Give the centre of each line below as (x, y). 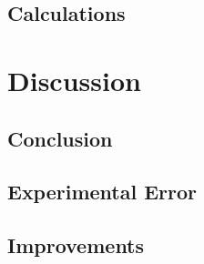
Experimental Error (102, 192)
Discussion (74, 80)
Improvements (76, 245)
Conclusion (60, 138)
